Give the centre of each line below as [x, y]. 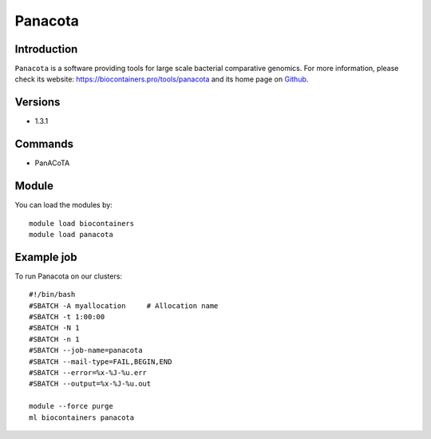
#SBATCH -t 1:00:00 [67, 317]
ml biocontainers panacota [82, 417]
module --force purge [71, 406]
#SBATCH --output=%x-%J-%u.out [90, 384]
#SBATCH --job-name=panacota [86, 350]
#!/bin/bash [52, 295]
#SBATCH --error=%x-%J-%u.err [88, 372]
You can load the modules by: [64, 205]
